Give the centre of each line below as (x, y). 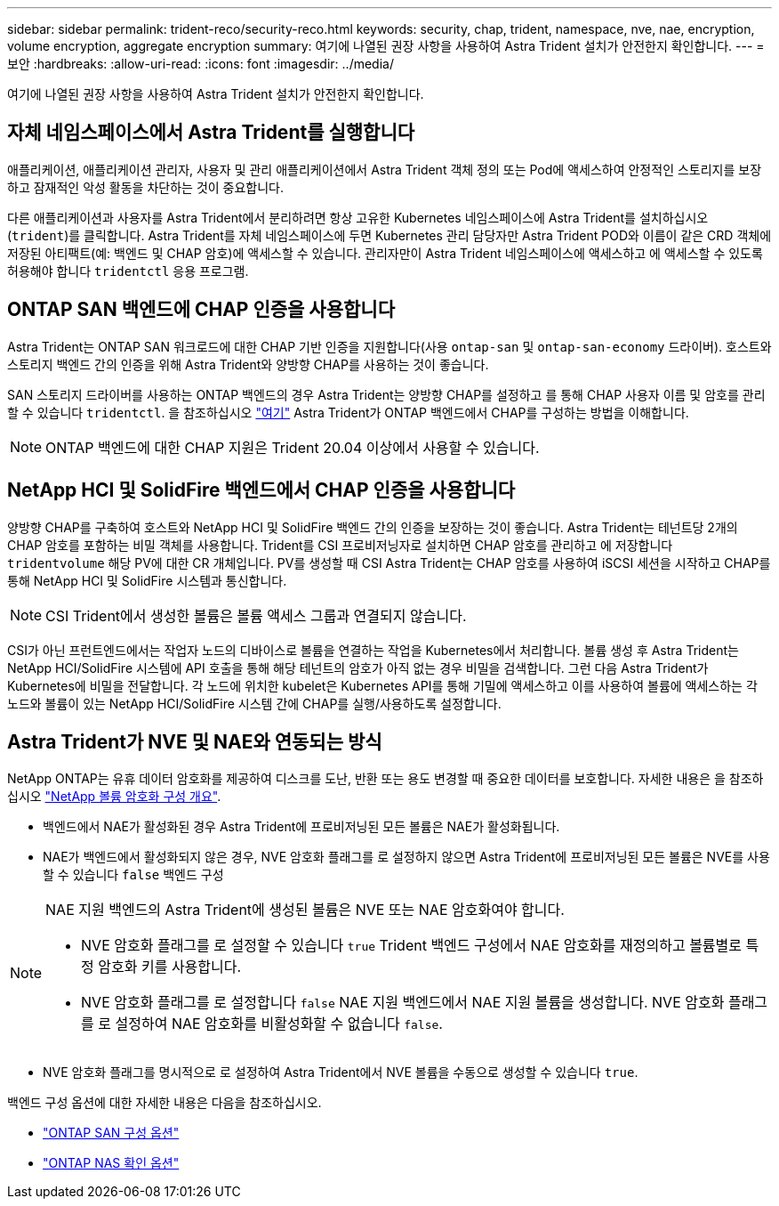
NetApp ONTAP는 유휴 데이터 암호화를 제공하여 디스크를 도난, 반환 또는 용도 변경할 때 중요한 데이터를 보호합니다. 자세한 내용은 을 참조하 (385, 779)
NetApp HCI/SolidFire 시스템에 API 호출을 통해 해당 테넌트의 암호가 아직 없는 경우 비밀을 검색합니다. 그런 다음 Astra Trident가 (358, 668)
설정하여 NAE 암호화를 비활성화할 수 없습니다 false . (279, 1024)
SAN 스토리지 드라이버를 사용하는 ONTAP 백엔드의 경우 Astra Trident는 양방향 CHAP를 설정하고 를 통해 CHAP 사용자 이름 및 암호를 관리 (386, 394)
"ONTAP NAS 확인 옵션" (111, 1163)
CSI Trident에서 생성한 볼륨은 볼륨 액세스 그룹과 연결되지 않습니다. (256, 615)
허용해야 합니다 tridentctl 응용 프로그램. (128, 271)
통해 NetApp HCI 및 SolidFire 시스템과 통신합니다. (147, 580)
